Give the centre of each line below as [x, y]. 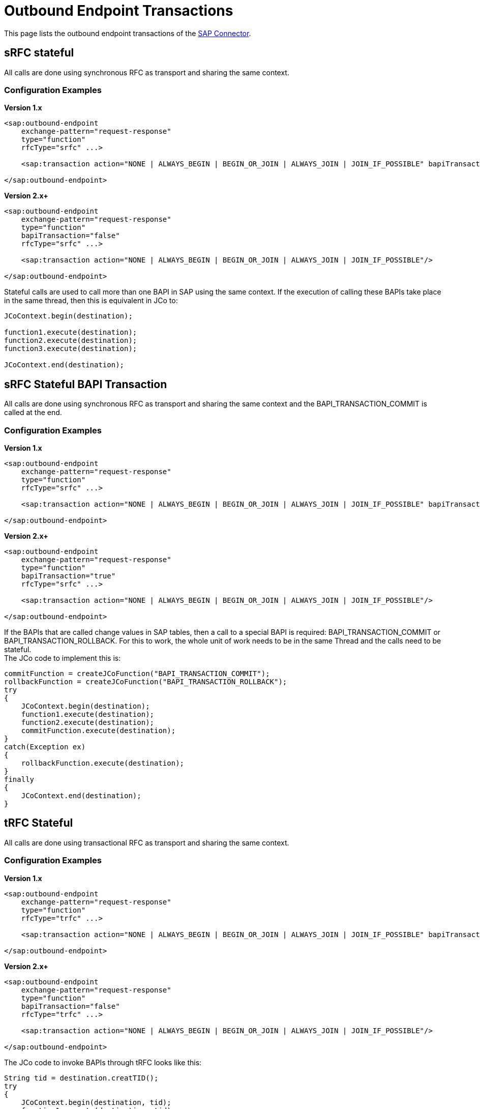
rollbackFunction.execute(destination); [103, 763]
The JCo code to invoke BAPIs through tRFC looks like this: [103, 1062]
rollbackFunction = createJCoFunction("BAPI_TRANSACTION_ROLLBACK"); [146, 681]
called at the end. [33, 413]
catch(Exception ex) [45, 747]
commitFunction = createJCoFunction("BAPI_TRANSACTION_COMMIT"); [137, 673]
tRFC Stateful [39, 823]
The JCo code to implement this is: [63, 658]
